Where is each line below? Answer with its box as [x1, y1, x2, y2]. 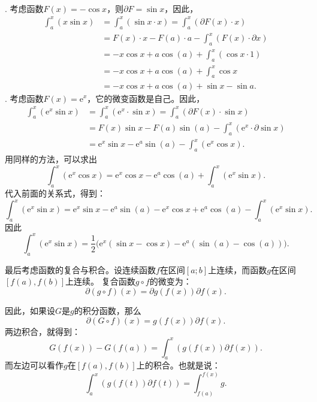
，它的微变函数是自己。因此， [87, 92, 205, 104]
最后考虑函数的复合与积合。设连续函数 [5, 263, 156, 276]
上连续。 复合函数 [65, 275, 135, 288]
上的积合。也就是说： [136, 359, 221, 371]
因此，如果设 [5, 304, 55, 316]
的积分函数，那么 [74, 304, 141, 316]
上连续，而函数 [208, 263, 267, 276]
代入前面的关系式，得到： [5, 187, 105, 199]
